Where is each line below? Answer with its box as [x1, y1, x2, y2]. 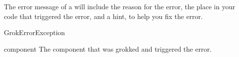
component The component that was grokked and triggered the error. [4, 43, 212, 54]
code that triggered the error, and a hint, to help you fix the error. [4, 11, 203, 21]
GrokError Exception [4, 27, 65, 38]
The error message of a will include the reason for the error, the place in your [4, 1, 236, 11]
